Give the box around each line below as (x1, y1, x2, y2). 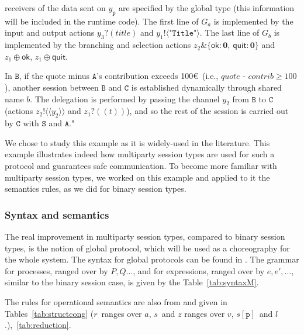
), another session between (5, 81, 99, 93)
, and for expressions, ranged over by (133, 264, 265, 277)
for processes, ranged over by (5, 264, 108, 277)
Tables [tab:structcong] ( (5, 307, 94, 319)
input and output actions (5, 26, 95, 39)
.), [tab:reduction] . (5, 319, 71, 331)
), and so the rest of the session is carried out (126, 105, 289, 117)
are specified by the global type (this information (119, 2, 295, 13)
